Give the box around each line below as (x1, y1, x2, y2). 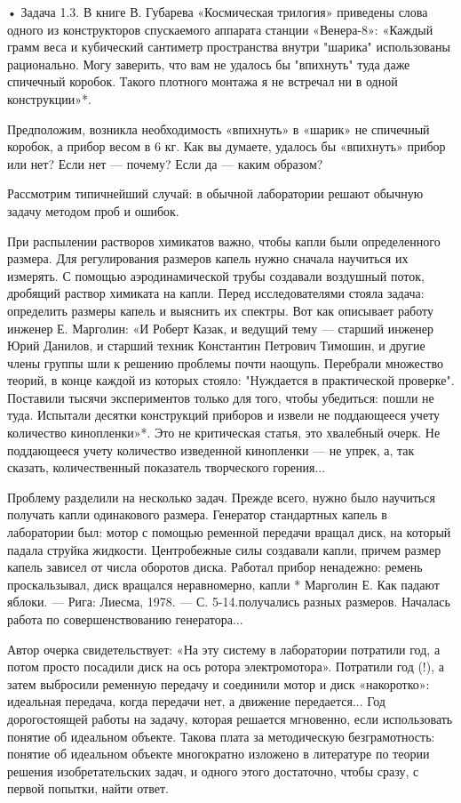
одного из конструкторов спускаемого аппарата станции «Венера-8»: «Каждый (7, 20, 433, 38)
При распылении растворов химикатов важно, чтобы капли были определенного (7, 231, 441, 250)
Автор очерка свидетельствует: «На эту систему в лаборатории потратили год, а (7, 639, 441, 658)
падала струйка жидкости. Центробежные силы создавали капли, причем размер (7, 540, 441, 558)
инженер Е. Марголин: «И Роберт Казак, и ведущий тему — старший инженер (7, 318, 434, 337)
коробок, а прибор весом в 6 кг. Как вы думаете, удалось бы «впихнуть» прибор (7, 137, 446, 156)
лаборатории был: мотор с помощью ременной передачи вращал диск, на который (7, 523, 451, 542)
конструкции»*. (7, 89, 91, 108)
